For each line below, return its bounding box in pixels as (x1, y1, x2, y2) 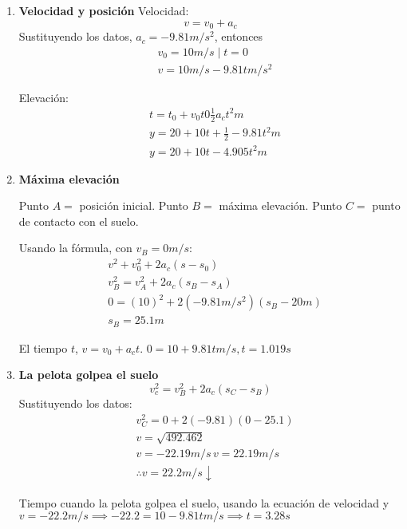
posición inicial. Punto (79, 197, 188, 214)
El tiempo (18, 339, 68, 356)
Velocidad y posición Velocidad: (18, 2, 189, 18)
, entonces (214, 28, 263, 45)
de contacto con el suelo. (18, 212, 139, 229)
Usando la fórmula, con (18, 239, 132, 256)
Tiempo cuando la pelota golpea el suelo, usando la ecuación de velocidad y (18, 494, 389, 511)
